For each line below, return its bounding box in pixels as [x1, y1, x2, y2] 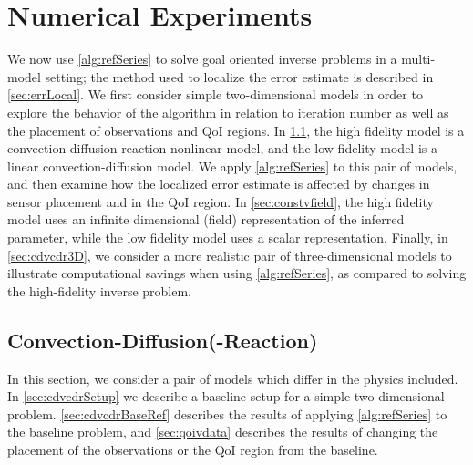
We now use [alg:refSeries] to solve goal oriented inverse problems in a [7, 49, 397, 68]
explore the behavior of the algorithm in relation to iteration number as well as [7, 102, 449, 121]
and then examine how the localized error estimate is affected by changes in [7, 174, 430, 193]
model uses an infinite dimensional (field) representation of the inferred [7, 210, 405, 229]
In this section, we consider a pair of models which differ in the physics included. [7, 368, 458, 387]
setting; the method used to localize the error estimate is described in [45, 67, 434, 86]
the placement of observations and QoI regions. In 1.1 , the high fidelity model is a [7, 120, 465, 139]
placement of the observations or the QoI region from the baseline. [7, 440, 378, 460]
